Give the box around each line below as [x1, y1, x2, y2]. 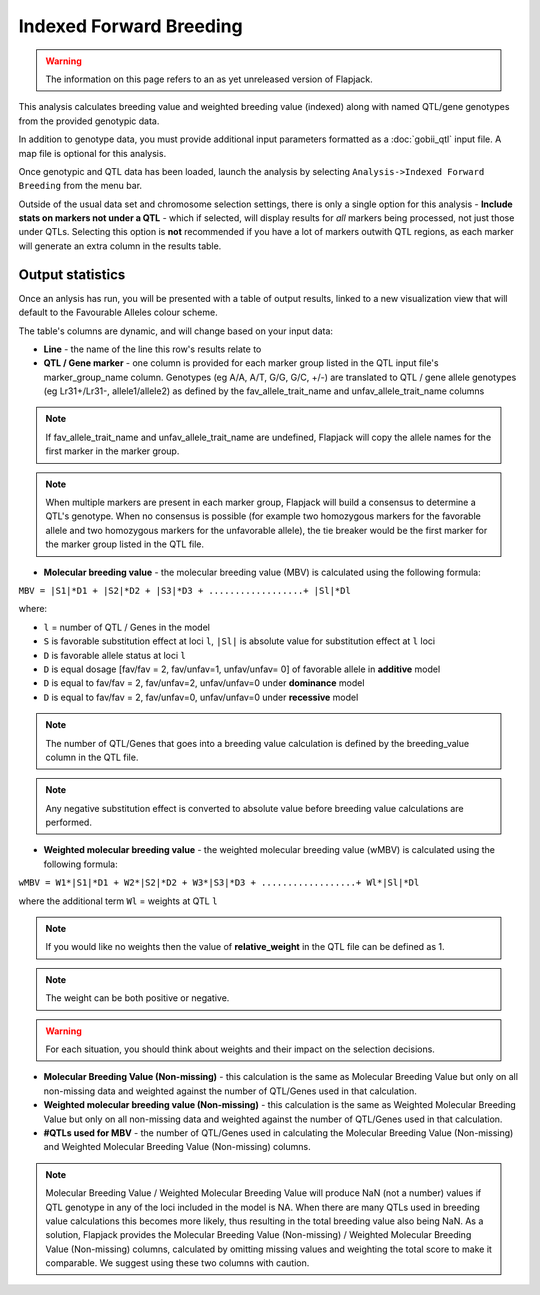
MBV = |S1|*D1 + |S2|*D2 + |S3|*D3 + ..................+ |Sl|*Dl [18, 585, 352, 596]
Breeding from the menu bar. [18, 180, 143, 192]
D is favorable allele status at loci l [43, 649, 187, 661]
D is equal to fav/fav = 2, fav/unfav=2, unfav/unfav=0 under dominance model [43, 677, 365, 689]
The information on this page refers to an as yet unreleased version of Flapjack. [45, 73, 374, 85]
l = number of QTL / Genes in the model [43, 621, 210, 633]
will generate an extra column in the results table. [18, 240, 222, 252]
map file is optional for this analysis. [18, 147, 167, 159]
